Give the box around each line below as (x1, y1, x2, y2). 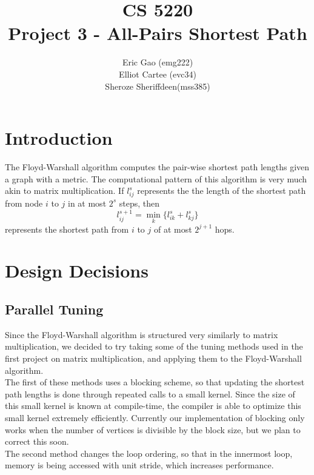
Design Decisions (5, 258, 149, 283)
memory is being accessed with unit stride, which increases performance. (5, 459, 274, 471)
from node (5, 196, 43, 209)
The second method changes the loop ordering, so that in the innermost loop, (5, 447, 293, 459)
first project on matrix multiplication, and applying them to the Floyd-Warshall (5, 351, 302, 364)
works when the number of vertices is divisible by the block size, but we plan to (5, 423, 301, 436)
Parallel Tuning (5, 299, 104, 318)
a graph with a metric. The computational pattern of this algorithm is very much (5, 172, 307, 185)
